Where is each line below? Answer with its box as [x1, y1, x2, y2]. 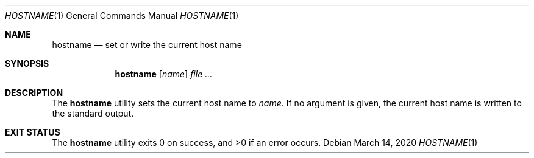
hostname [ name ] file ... [115, 69, 213, 79]
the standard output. [52, 108, 134, 118]
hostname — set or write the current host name [52, 39, 242, 50]
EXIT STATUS [5, 127, 60, 137]
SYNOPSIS [5, 58, 49, 69]
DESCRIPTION [5, 88, 63, 98]
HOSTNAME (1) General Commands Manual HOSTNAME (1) [5, 10, 239, 21]
